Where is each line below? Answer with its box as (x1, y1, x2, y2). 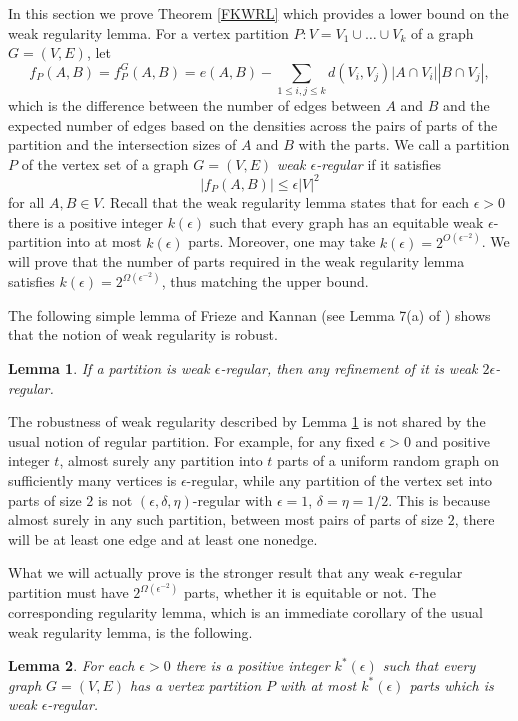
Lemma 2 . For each (8, 655, 135, 676)
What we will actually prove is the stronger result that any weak (8, 562, 405, 583)
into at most (66, 231, 142, 252)
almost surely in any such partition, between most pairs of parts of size (8, 509, 444, 530)
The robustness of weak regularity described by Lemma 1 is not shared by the (8, 411, 486, 432)
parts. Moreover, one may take (188, 231, 376, 252)
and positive (415, 430, 490, 451)
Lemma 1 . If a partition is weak (8, 358, 210, 379)
